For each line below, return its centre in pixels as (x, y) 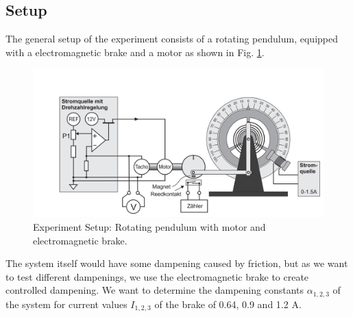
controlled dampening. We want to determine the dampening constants (155, 290)
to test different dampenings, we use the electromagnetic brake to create (157, 276)
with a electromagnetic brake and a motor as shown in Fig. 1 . (135, 52)
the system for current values (66, 304)
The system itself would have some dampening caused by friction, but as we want (177, 263)
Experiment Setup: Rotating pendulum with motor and (149, 226)
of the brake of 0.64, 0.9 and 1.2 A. (228, 304)
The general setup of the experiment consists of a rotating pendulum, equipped (172, 39)
